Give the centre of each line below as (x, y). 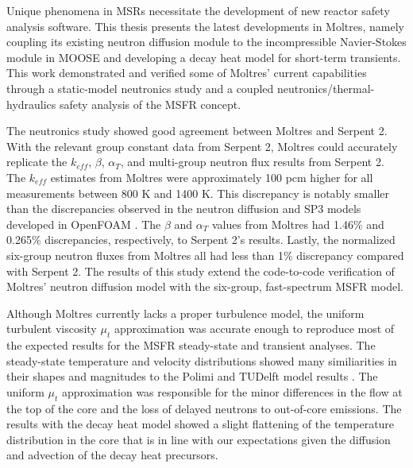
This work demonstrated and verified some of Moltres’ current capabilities (187, 73)
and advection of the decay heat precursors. (112, 455)
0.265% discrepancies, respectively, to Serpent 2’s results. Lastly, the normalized (201, 240)
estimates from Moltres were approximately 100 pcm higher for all (212, 177)
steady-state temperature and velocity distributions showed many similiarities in (202, 360)
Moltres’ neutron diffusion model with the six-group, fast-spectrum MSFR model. (205, 286)
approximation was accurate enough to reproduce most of (254, 329)
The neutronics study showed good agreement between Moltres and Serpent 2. (197, 131)
